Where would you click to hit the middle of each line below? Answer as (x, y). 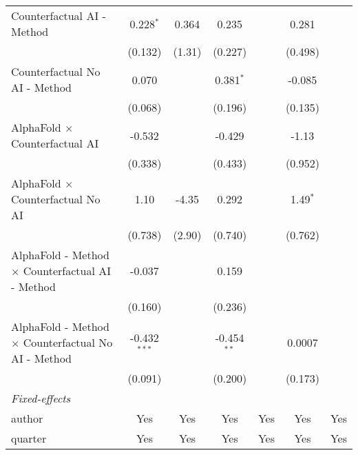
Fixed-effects (41, 398)
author (27, 418)
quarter (29, 438)
